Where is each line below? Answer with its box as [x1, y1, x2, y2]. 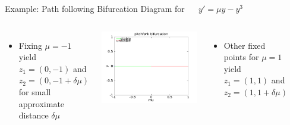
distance [18, 109, 49, 121]
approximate [18, 97, 65, 110]
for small [18, 85, 51, 98]
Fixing [18, 39, 42, 51]
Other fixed [223, 39, 266, 51]
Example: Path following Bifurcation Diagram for [5, 2, 185, 14]
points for [223, 51, 259, 63]
